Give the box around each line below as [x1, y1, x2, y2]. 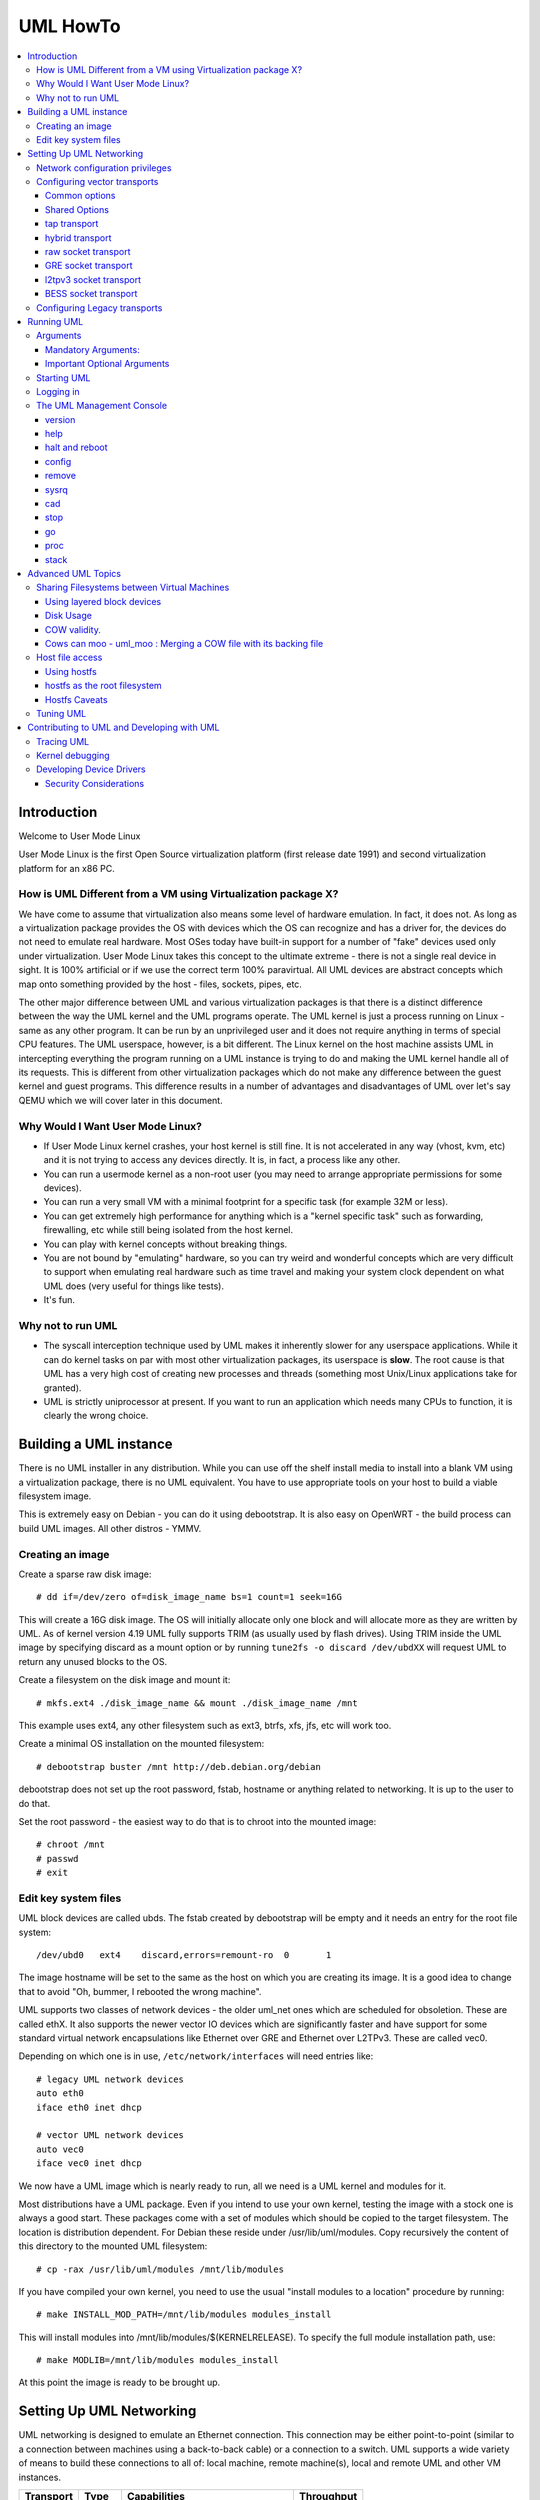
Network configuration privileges [36, 161, 172, 174]
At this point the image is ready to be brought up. [18, 2376, 221, 2389]
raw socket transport [45, 246, 131, 258]
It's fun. [43, 1294, 75, 1306]
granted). [43, 1381, 82, 1394]
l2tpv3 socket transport [45, 273, 142, 285]
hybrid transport [45, 231, 112, 244]
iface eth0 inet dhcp [36, 2101, 142, 2113]
